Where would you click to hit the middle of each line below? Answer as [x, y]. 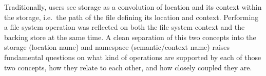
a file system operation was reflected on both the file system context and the [125, 27]
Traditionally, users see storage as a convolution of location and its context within [133, 7]
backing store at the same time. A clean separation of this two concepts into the [130, 37]
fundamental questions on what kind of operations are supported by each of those [133, 57]
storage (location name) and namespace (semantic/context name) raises [117, 47]
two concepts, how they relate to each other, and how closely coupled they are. [128, 67]
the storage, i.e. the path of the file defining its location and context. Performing [131, 17]
